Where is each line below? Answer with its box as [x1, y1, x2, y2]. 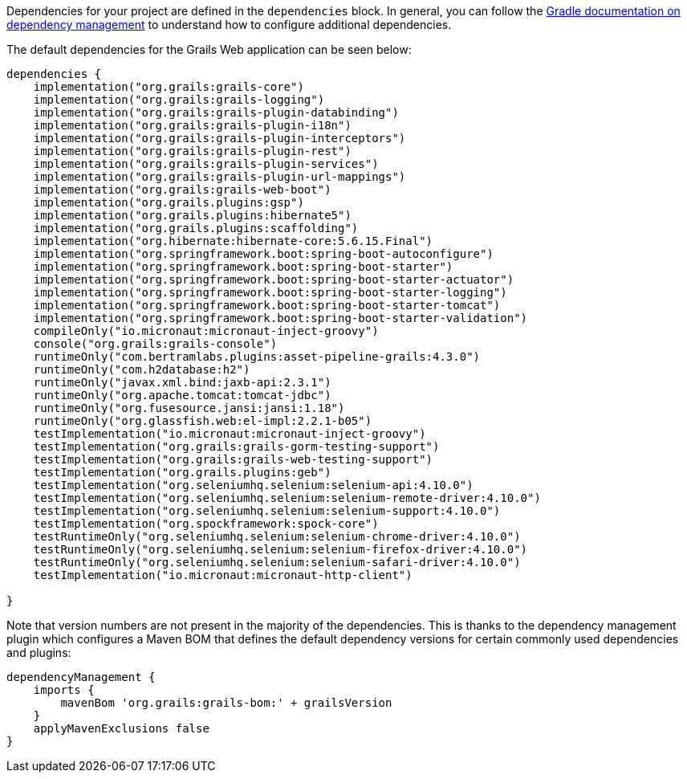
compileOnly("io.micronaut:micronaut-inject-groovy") [33, 324, 379, 337]
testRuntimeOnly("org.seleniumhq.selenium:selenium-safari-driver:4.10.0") [33, 556, 521, 569]
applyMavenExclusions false [33, 722, 209, 735]
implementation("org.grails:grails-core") [33, 80, 304, 93]
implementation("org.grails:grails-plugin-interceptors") [33, 132, 406, 145]
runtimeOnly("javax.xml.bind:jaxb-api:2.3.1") [33, 376, 331, 389]
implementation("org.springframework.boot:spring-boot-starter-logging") [33, 286, 507, 299]
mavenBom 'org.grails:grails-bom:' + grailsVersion [60, 696, 392, 709]
